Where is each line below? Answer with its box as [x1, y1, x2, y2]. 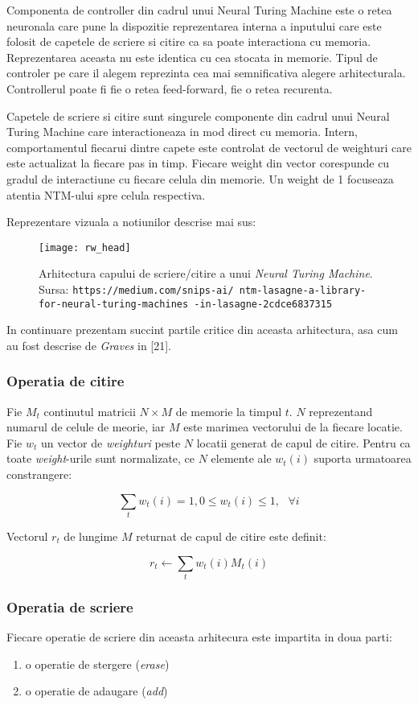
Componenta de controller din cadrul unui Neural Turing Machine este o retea [6, 2, 392, 18]
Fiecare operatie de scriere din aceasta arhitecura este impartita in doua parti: [6, 629, 392, 645]
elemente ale [211, 450, 272, 467]
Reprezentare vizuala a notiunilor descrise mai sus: [6, 213, 256, 230]
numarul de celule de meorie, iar [6, 418, 166, 435]
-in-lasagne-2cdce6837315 [194, 298, 333, 310]
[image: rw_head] [39, 241, 131, 254]
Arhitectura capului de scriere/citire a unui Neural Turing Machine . [39, 265, 373, 282]
